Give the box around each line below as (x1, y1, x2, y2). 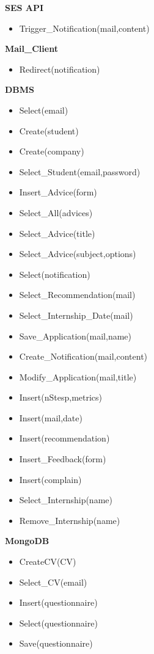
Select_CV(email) (19, 575, 87, 588)
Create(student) (19, 124, 79, 137)
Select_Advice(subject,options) (19, 247, 136, 260)
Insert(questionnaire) (19, 596, 98, 609)
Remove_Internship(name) (19, 514, 120, 526)
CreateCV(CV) (19, 555, 76, 568)
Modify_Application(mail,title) (19, 370, 137, 383)
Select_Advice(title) (19, 227, 95, 239)
